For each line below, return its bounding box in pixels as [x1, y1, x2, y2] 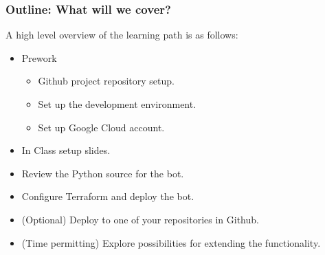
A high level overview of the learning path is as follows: [5, 27, 238, 42]
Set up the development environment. [38, 97, 197, 111]
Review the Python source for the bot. [21, 166, 184, 180]
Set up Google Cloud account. [38, 120, 165, 134]
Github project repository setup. [38, 74, 175, 88]
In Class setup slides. [21, 143, 111, 157]
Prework [21, 50, 57, 65]
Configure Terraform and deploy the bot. [21, 189, 194, 203]
